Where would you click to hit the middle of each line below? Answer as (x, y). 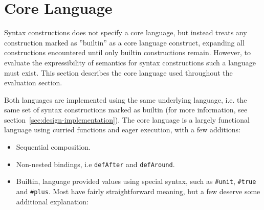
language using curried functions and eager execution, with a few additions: (122, 130)
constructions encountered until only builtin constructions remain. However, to (127, 52)
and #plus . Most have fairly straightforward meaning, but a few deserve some (138, 191)
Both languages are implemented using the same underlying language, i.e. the (126, 99)
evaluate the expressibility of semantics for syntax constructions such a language (130, 62)
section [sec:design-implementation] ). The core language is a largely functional (127, 119)
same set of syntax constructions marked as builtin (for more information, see (126, 110)
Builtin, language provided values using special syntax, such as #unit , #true (136, 181)
